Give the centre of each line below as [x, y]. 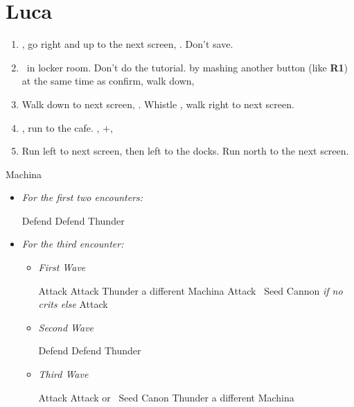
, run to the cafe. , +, [67, 127]
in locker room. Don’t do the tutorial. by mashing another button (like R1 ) [187, 67]
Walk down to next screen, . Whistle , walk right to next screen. [158, 104]
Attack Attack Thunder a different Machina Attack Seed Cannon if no [191, 290]
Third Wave [63, 374]
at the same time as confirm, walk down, [108, 81]
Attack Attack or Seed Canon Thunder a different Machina [166, 397]
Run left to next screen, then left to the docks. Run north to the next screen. [185, 151]
